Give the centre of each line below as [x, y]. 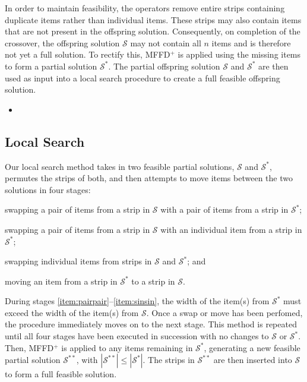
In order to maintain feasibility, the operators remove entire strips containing [145, 8]
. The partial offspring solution [164, 66]
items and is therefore [251, 42]
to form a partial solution [51, 66]
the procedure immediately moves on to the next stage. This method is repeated [151, 324]
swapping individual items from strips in [78, 261]
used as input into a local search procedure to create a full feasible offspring [143, 78]
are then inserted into [253, 360]
